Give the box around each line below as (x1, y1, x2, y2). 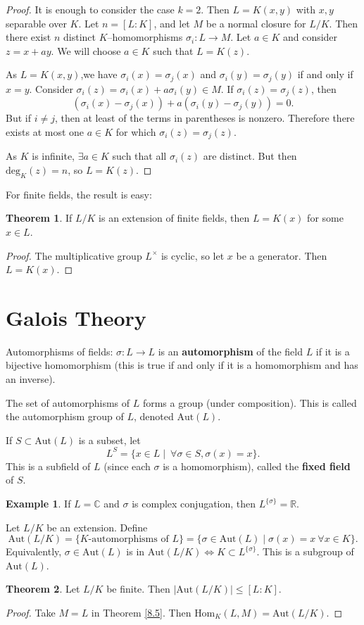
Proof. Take (6, 605, 56, 620)
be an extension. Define (46, 519, 148, 534)
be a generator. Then (236, 248, 327, 263)
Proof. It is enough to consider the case (6, 2, 175, 16)
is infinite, (32, 149, 75, 163)
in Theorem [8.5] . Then (91, 605, 192, 620)
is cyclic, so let (161, 248, 225, 263)
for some (307, 210, 344, 225)
